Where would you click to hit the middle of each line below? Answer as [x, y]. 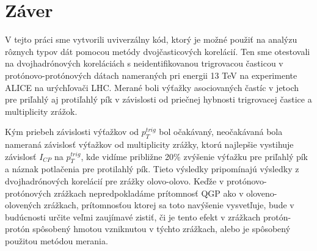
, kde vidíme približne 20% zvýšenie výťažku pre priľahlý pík [195, 156]
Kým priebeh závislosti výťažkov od [72, 132]
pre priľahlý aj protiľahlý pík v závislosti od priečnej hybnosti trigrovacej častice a [158, 99]
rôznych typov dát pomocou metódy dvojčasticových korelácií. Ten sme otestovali [158, 51]
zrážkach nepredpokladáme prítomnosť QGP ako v [149, 193]
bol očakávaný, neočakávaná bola [221, 132]
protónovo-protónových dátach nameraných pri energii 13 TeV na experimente [151, 75]
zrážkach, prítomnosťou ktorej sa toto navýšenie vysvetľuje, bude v [169, 205]
